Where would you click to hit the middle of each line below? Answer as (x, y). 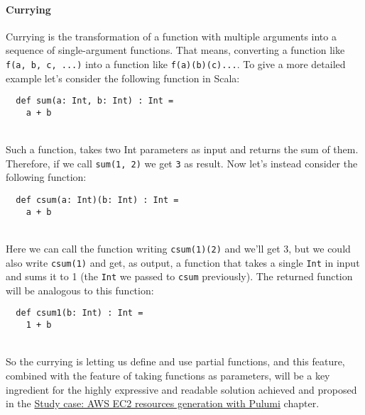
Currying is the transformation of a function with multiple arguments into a (171, 36)
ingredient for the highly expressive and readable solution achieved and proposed (181, 389)
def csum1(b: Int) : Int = (80, 313)
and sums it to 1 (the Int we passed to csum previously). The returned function (179, 276)
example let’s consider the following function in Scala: (123, 78)
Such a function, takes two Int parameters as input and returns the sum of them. (182, 149)
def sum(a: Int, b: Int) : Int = (95, 101)
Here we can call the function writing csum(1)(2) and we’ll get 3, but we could (178, 248)
